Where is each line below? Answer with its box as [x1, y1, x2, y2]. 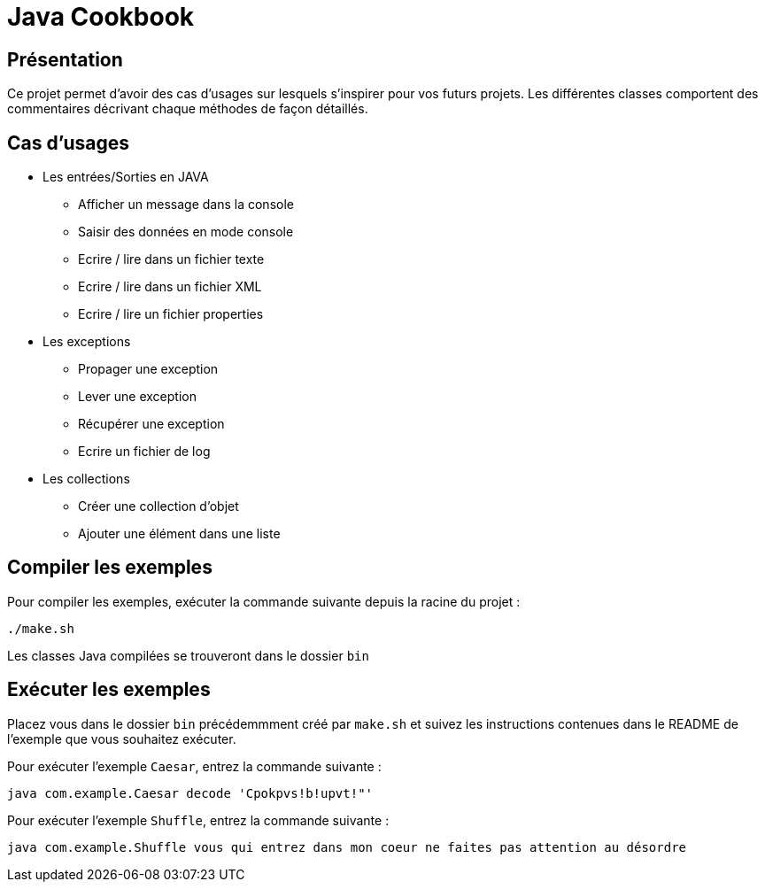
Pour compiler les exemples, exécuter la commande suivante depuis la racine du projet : [7, 593, 521, 609]
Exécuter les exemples [7, 678, 211, 701]
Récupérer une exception [78, 416, 225, 432]
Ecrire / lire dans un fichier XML [78, 279, 262, 295]
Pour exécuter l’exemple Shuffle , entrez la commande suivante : [7, 812, 390, 828]
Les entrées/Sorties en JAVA [42, 169, 209, 185]
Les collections [42, 471, 130, 487]
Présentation [7, 48, 123, 71]
